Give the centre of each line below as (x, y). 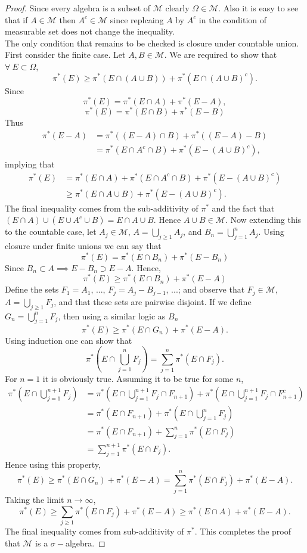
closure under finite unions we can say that (83, 246)
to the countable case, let (51, 232)
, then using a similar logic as (112, 316)
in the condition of (233, 19)
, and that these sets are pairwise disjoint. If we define (153, 301)
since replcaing (137, 19)
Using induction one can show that (69, 340)
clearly (177, 8)
